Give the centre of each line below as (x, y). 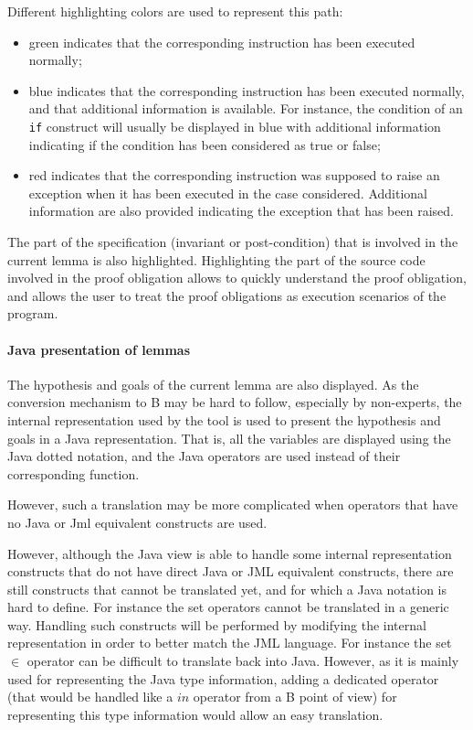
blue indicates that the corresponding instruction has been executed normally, (247, 90)
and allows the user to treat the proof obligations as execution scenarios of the (227, 295)
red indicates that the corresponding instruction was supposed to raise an (234, 175)
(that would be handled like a (90, 697)
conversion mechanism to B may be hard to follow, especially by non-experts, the (235, 402)
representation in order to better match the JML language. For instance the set (230, 643)
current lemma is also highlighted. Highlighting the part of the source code (216, 259)
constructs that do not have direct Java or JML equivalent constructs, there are (231, 571)
